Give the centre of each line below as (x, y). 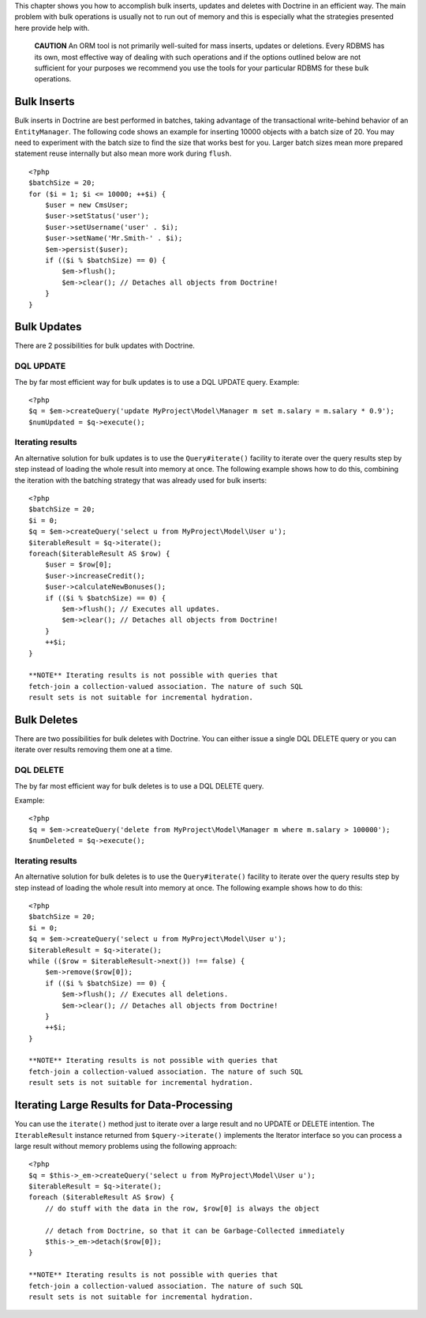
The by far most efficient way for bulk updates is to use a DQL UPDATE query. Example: (157, 382)
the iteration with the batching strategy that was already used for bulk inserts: (141, 480)
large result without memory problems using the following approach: (126, 1146)
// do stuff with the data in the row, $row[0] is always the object (182, 1208)
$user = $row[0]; (78, 565)
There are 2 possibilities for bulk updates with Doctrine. (105, 346)
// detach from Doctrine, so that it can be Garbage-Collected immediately (194, 1230)
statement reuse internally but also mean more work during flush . (123, 153)
